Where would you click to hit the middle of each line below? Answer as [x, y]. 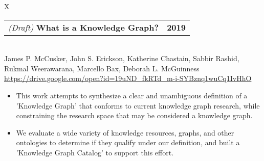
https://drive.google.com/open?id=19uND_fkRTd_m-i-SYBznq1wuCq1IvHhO [128, 78]
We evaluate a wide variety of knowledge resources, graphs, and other [125, 132]
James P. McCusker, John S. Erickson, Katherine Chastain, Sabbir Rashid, [122, 58]
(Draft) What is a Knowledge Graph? [84, 27]
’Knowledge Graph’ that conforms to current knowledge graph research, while [138, 105]
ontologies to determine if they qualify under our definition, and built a [128, 142]
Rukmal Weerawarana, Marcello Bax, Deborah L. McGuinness [102, 68]
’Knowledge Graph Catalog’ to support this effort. [95, 152]
